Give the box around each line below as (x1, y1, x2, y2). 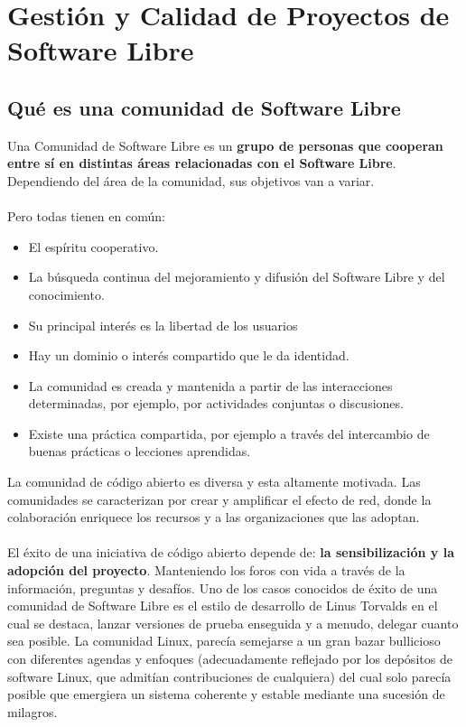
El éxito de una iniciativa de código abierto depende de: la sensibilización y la (7, 543, 454, 562)
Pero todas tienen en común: (7, 207, 165, 226)
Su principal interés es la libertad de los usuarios (28, 315, 298, 334)
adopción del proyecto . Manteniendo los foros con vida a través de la (7, 561, 405, 580)
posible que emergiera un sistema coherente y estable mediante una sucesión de (7, 685, 445, 704)
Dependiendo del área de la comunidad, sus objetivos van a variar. (7, 171, 375, 190)
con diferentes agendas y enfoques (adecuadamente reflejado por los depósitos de (7, 649, 452, 668)
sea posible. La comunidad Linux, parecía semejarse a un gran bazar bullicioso (7, 631, 441, 650)
